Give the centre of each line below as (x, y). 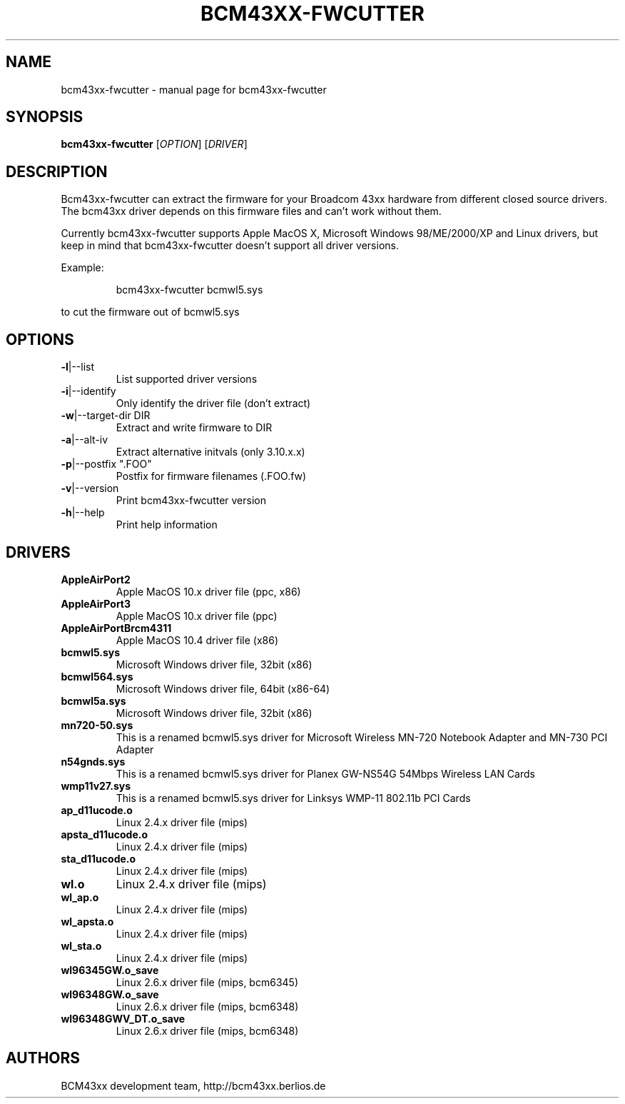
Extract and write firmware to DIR (194, 428)
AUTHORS (43, 1058)
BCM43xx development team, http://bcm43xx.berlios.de (193, 1085)
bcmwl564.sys (97, 676)
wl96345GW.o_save (110, 970)
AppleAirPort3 (96, 603)
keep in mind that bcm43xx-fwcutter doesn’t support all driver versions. (230, 246)
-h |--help (83, 513)
